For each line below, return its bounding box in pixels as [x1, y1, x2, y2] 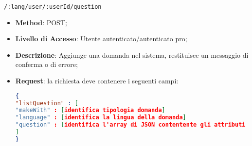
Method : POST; [15, 17, 67, 27]
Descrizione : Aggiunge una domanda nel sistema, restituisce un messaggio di [15, 49, 249, 60]
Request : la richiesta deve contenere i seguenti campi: [15, 76, 179, 86]
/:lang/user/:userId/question [4, 3, 102, 10]
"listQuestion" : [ [15, 99, 78, 107]
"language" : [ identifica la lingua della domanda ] [15, 114, 186, 121]
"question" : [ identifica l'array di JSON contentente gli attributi [15, 121, 246, 129]
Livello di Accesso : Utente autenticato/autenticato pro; [15, 33, 187, 44]
